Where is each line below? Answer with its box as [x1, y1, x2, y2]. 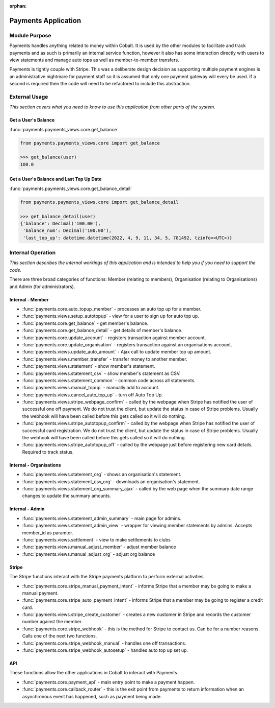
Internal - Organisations [9, 462, 61, 468]
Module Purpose [9, 32, 51, 39]
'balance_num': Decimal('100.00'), [23, 228, 112, 233]
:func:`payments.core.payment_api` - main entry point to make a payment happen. [22, 679, 195, 685]
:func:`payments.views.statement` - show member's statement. [22, 363, 155, 369]
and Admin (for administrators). [9, 284, 75, 290]
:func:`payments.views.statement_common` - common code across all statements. [22, 377, 196, 383]
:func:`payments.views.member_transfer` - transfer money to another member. [22, 356, 188, 362]
